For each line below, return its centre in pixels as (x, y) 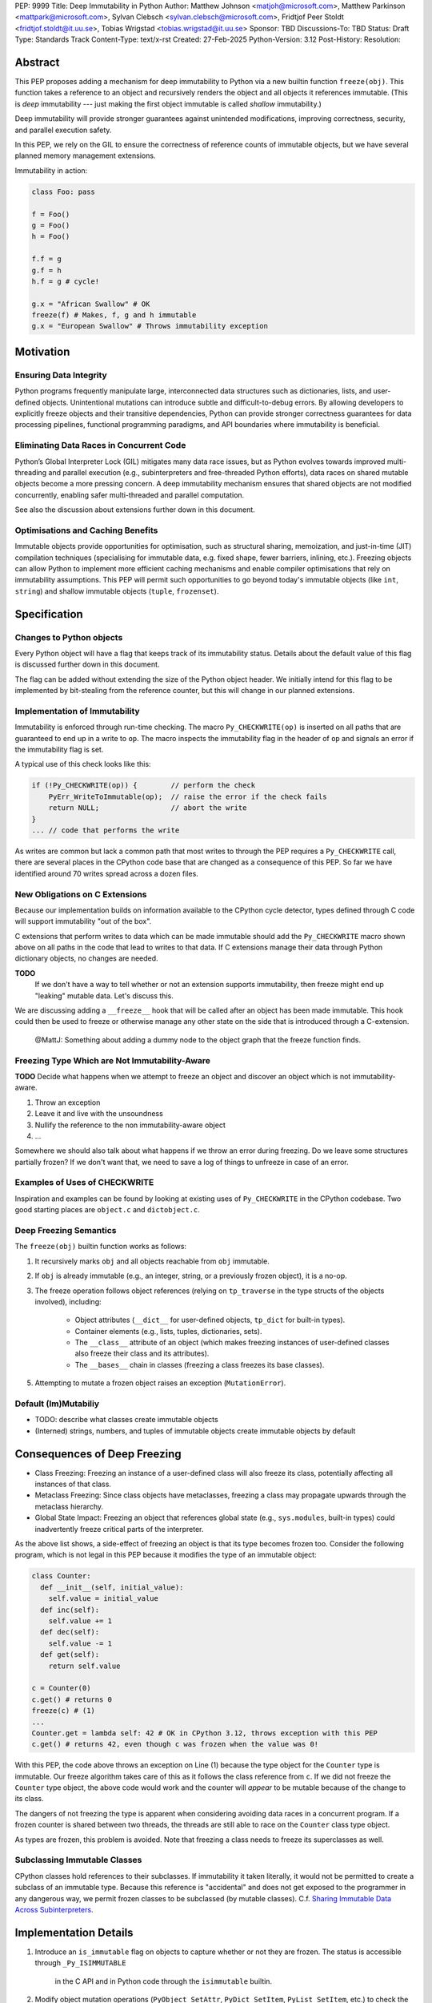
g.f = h (46, 270)
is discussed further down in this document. (87, 664)
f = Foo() (51, 214)
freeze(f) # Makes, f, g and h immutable (114, 315)
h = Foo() (51, 237)
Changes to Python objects (69, 637)
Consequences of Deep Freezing (98, 1454)
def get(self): (70, 1655)
